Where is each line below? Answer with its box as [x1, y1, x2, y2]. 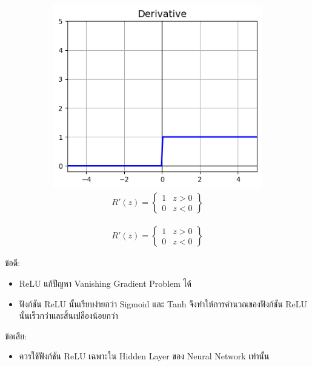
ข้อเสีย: [5, 329, 27, 342]
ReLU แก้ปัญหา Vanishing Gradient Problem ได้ [19, 277, 191, 290]
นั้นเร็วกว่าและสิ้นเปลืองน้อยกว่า [19, 309, 118, 322]
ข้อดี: [5, 257, 21, 269]
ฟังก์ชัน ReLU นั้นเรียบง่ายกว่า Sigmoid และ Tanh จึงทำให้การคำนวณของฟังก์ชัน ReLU [19, 297, 308, 310]
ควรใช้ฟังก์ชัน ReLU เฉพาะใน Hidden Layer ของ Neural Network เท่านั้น [19, 350, 270, 362]
